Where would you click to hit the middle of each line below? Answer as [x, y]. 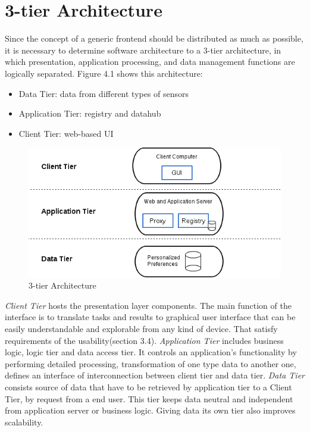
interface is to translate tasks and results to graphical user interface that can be [150, 317]
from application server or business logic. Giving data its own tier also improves [150, 410]
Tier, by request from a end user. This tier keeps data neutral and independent [149, 398]
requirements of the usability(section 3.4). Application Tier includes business [144, 340]
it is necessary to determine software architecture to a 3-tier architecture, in [143, 50]
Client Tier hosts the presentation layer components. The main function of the [148, 305]
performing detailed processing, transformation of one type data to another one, [151, 363]
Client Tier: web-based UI [66, 133]
